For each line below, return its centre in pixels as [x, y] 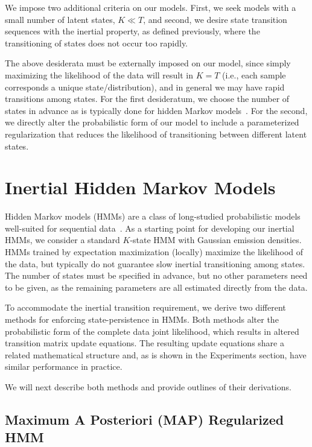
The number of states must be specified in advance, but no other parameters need [156, 275]
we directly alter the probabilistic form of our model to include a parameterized [152, 122]
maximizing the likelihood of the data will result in [99, 74]
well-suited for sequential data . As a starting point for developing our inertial [150, 228]
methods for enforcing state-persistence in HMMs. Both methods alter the [142, 319]
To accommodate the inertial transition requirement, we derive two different [145, 307]
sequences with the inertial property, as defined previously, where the [132, 31]
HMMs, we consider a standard [62, 240]
